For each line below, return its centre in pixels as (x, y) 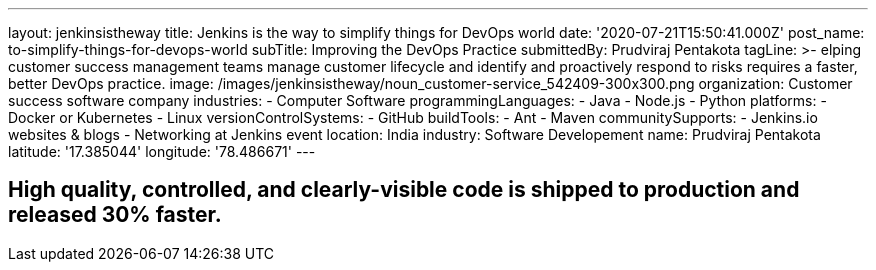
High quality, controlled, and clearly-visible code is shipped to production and (404, 190)
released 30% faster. (115, 215)
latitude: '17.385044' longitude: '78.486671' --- (162, 151)
